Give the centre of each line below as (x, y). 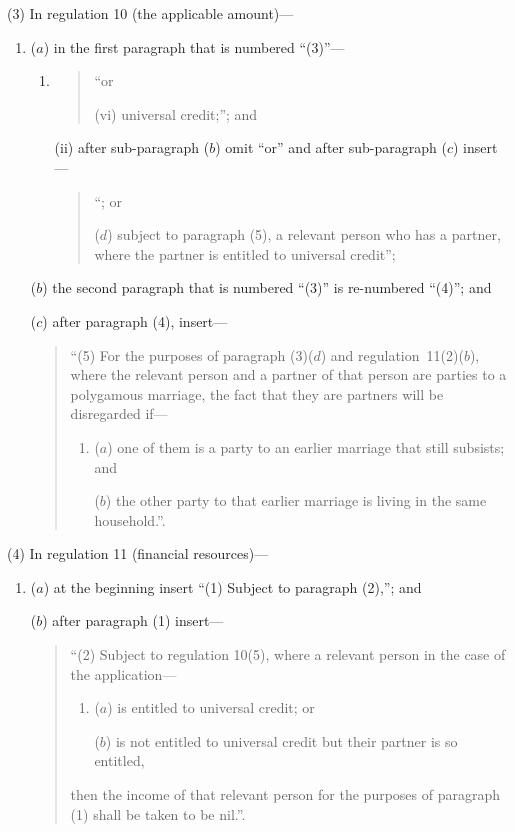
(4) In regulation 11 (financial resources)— (138, 553)
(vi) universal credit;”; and (176, 113)
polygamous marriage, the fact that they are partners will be (257, 393)
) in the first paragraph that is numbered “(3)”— (194, 46)
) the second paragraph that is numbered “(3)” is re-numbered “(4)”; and (267, 287)
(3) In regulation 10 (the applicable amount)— (150, 13)
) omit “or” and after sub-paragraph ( (331, 147)
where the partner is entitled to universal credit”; (245, 253)
